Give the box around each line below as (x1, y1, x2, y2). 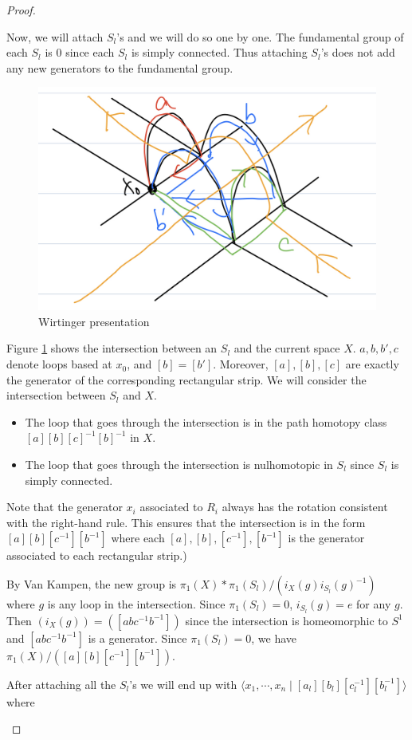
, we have (251, 629, 297, 646)
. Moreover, (213, 356, 269, 372)
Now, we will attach (6, 28, 104, 45)
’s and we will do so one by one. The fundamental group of (116, 28, 404, 45)
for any (356, 596, 391, 612)
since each (65, 44, 115, 61)
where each (111, 529, 165, 546)
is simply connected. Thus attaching (131, 44, 308, 61)
